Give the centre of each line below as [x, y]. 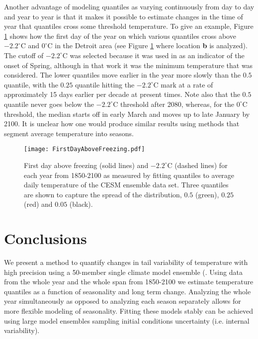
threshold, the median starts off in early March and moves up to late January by [127, 114]
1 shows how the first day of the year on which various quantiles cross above [120, 36]
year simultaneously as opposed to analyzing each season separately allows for [123, 301]
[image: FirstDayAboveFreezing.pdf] [85, 149]
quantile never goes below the [49, 104]
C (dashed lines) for [197, 165]
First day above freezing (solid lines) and [86, 165]
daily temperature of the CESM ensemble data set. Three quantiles [126, 185]
